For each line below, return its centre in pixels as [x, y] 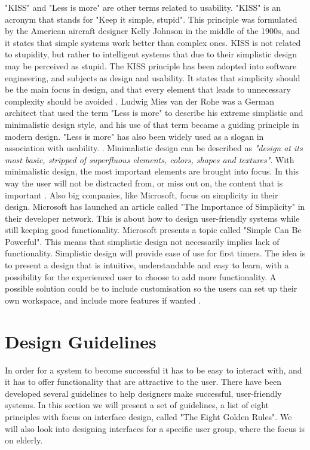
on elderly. [24, 440]
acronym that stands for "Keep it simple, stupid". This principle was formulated [151, 19]
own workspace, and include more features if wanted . [103, 300]
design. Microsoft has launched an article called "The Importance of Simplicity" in [155, 206]
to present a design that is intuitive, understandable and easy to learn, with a [147, 265]
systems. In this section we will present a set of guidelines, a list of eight [137, 405]
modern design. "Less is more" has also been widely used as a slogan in [134, 136]
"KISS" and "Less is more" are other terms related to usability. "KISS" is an [143, 7]
